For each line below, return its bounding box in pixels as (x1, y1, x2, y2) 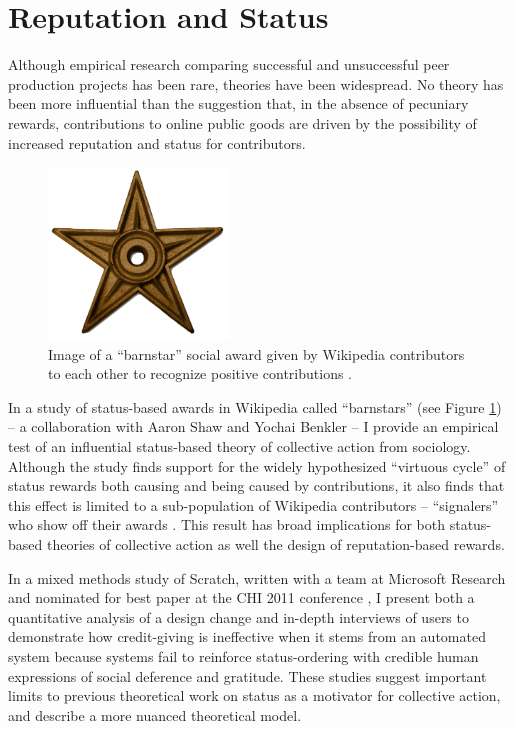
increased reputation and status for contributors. (8, 132, 306, 153)
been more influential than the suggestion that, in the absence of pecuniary (8, 93, 469, 114)
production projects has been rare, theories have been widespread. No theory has (8, 73, 504, 94)
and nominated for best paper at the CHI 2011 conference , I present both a (8, 587, 475, 608)
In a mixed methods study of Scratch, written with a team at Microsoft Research (8, 567, 506, 588)
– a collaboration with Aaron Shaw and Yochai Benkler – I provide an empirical (8, 416, 499, 437)
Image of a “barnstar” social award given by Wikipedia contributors (48, 343, 465, 364)
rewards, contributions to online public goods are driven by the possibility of (8, 112, 477, 133)
